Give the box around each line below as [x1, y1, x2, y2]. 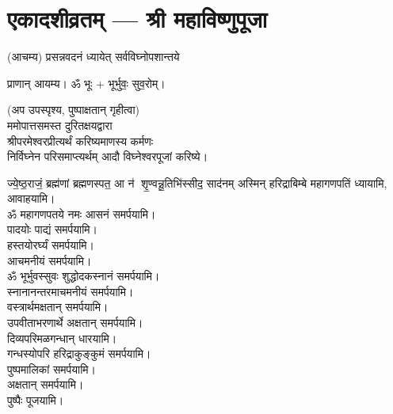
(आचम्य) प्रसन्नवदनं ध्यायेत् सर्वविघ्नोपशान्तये [7, 48, 180, 65]
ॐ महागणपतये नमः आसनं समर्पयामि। [7, 205, 156, 222]
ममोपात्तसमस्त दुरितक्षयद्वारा [7, 116, 113, 133]
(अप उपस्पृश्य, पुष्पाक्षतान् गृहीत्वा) [7, 101, 140, 118]
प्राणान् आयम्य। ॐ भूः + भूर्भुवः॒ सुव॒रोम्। [7, 74, 166, 91]
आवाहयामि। [7, 190, 55, 207]
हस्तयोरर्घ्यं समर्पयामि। [7, 237, 95, 253]
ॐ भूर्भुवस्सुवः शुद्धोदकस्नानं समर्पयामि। [7, 268, 160, 284]
